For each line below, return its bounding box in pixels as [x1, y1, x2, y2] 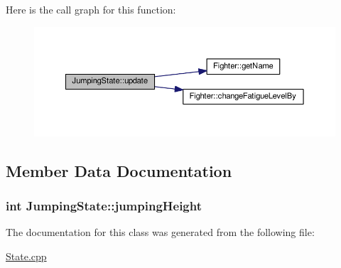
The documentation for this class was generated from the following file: [6, 225, 315, 240]
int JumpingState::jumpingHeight [6, 197, 202, 215]
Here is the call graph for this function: [6, 2, 176, 16]
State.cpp [6, 248, 47, 263]
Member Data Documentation [6, 159, 232, 181]
